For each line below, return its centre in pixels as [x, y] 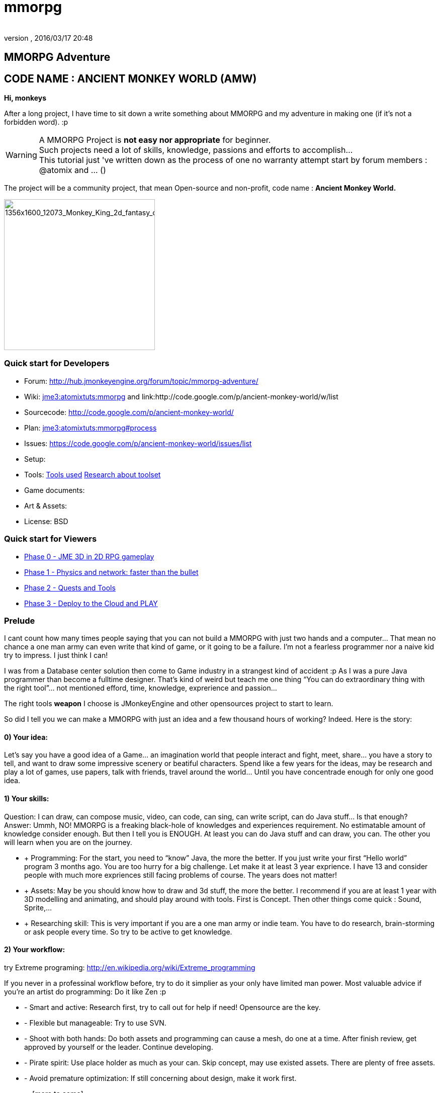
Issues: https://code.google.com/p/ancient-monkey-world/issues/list [138, 443]
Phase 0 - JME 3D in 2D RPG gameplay [89, 556]
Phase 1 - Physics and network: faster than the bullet [111, 572]
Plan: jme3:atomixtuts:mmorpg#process [91, 428]
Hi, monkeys [25, 98]
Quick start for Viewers [51, 539]
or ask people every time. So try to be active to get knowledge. [128, 932]
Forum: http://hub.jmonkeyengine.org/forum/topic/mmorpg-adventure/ [141, 381]
